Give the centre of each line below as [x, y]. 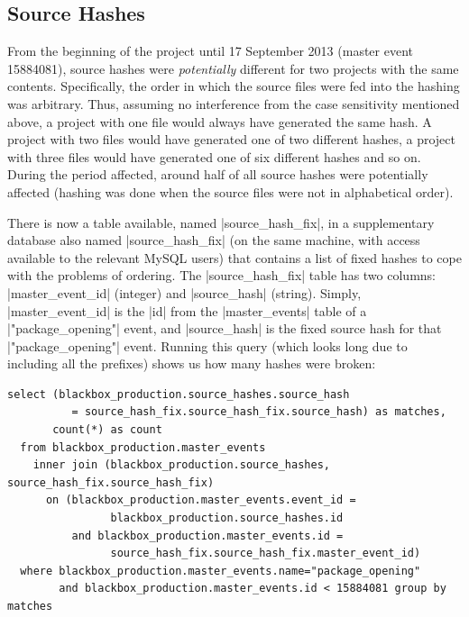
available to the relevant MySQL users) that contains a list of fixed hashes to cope [234, 257]
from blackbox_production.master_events [143, 447]
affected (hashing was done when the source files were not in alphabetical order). [230, 191]
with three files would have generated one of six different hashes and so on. [214, 156]
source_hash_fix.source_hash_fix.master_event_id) [266, 553]
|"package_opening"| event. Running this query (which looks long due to [207, 345]
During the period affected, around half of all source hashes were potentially [218, 174]
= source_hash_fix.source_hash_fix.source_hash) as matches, [259, 412]
